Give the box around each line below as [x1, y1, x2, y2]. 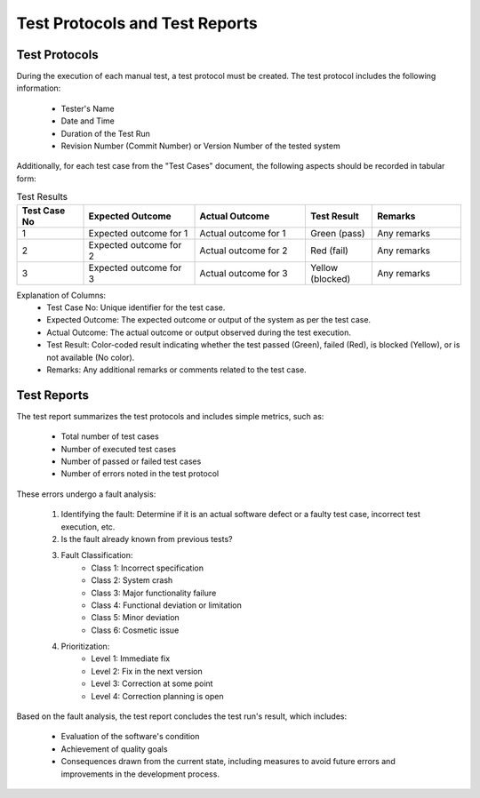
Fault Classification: [60, 550, 133, 561]
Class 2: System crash [91, 575, 173, 586]
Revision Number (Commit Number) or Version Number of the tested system [60, 140, 341, 151]
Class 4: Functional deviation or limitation [91, 600, 242, 610]
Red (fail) [310, 244, 348, 257]
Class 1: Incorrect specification [91, 563, 204, 573]
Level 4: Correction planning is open [91, 690, 224, 701]
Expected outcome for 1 [88, 227, 188, 239]
